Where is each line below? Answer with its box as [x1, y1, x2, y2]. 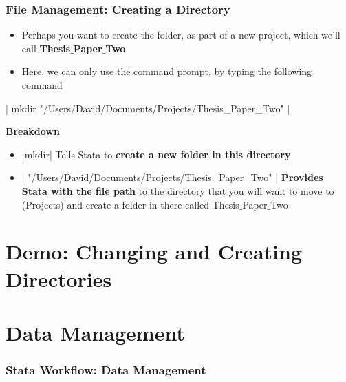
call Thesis [21, 41, 71, 55]
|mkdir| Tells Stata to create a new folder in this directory [21, 147, 291, 161]
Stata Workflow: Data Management [6, 361, 206, 379]
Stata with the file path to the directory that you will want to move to [21, 183, 334, 198]
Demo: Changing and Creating [6, 237, 303, 266]
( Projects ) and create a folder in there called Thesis [21, 197, 239, 211]
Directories [6, 264, 112, 293]
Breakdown [6, 124, 60, 138]
